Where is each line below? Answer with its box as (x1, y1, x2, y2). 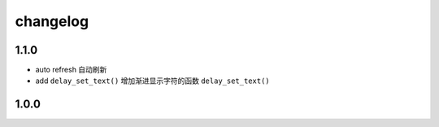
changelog (15, 12, 89, 30)
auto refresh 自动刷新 (35, 65, 107, 75)
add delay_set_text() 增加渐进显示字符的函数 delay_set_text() (35, 76, 270, 85)
